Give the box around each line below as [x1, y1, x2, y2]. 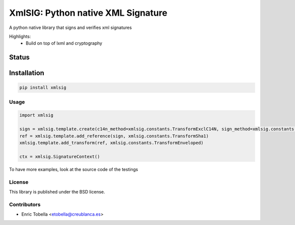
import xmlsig [19, 112, 54, 118]
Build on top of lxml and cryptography [26, 40, 103, 46]
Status [9, 53, 30, 61]
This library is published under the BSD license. [9, 189, 105, 195]
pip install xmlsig [19, 85, 66, 90]
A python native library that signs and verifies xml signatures [9, 25, 132, 30]
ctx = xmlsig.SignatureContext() [19, 154, 100, 159]
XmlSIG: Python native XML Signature [9, 7, 168, 18]
